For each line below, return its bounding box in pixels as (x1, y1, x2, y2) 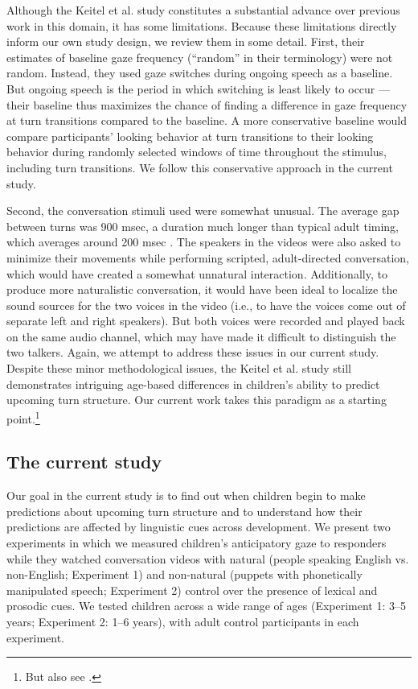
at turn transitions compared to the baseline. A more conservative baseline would (6, 112, 407, 129)
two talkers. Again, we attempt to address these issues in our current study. (6, 344, 379, 361)
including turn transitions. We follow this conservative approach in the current (6, 159, 393, 175)
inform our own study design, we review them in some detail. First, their (6, 33, 365, 50)
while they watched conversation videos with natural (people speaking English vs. (6, 550, 409, 567)
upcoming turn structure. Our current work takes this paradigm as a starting (6, 391, 387, 408)
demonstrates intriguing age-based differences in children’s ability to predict (6, 375, 380, 392)
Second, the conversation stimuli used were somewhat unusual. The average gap (6, 202, 400, 219)
